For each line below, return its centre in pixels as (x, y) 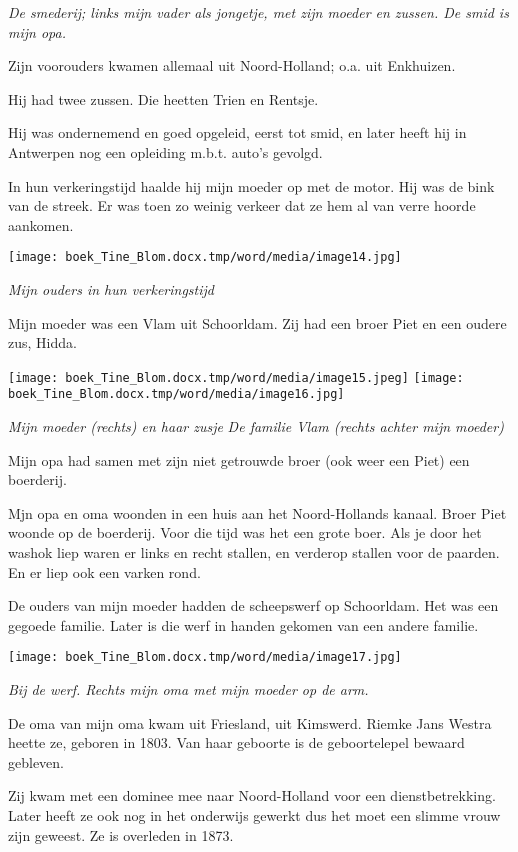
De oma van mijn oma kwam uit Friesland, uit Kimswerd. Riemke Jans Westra (250, 722)
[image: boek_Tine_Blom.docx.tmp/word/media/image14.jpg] (205, 257)
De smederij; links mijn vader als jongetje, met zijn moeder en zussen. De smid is (258, 12)
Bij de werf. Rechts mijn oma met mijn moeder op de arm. (188, 689)
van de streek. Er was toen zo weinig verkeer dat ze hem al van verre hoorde (242, 205)
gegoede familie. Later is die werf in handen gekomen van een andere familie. (243, 624)
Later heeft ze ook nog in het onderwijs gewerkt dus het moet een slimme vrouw (254, 815)
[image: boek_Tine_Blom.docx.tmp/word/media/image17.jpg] (205, 657)
